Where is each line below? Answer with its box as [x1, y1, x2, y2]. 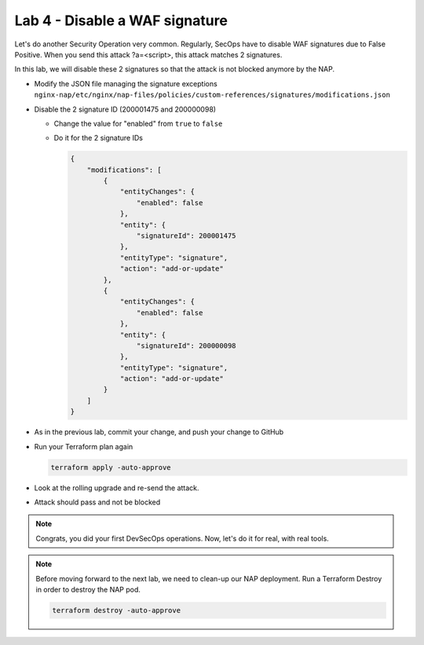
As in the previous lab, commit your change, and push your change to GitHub [34, 427, 284, 437]
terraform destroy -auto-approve [52, 606, 181, 614]
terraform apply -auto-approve [50, 463, 172, 471]
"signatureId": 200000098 [136, 341, 236, 350]
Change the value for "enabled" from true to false [53, 119, 223, 128]
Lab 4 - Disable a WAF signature [14, 12, 228, 29]
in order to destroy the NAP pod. [35, 585, 141, 594]
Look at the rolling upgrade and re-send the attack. [34, 483, 199, 493]
